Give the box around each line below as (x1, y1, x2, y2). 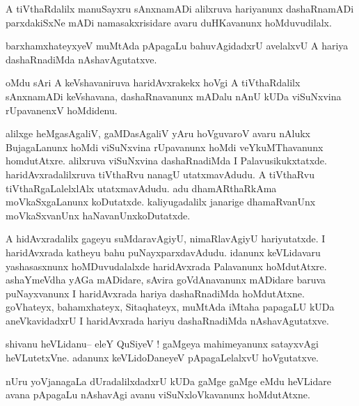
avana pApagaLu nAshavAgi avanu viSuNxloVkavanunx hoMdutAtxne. (6, 387, 310, 402)
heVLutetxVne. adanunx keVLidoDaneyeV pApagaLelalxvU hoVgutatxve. (6, 350, 319, 365)
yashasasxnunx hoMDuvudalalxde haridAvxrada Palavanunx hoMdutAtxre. (6, 258, 327, 273)
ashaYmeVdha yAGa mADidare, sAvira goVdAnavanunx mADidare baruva (6, 272, 326, 287)
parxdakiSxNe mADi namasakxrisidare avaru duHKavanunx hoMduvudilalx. (6, 15, 332, 29)
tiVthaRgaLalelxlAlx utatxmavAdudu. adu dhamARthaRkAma (6, 180, 277, 195)
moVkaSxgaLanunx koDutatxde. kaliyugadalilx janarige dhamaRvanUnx (6, 194, 316, 209)
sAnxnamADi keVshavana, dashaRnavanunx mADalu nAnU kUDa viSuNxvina (6, 88, 342, 103)
